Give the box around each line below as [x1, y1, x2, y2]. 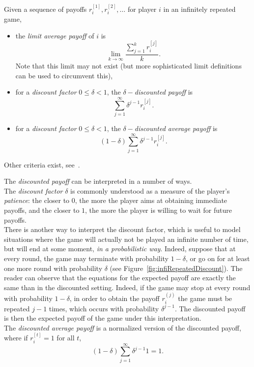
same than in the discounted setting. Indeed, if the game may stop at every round [4, 282, 251, 292]
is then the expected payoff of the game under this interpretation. [4, 313, 201, 323]
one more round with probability [4, 263, 103, 273]
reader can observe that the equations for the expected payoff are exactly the [4, 272, 236, 283]
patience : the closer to [4, 195, 70, 205]
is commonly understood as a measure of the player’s [70, 185, 230, 196]
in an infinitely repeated [163, 3, 236, 14]
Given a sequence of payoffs [4, 3, 87, 14]
